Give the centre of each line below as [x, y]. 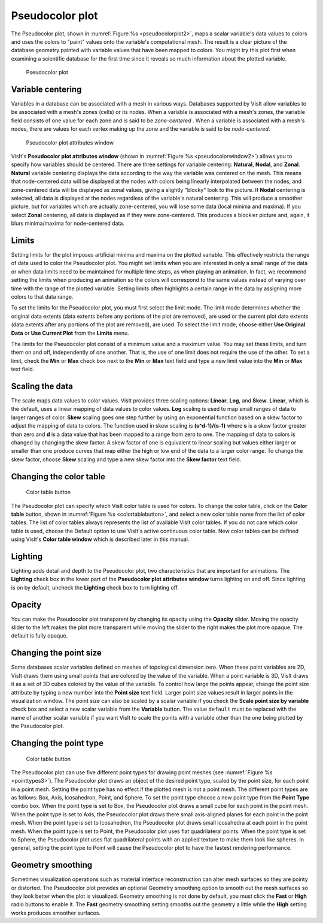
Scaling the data [42, 386]
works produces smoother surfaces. [56, 913]
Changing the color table [58, 476]
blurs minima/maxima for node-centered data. [68, 223]
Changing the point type [57, 743]
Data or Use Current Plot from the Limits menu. [70, 333]
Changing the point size [56, 653]
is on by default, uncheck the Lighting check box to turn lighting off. [95, 587]
